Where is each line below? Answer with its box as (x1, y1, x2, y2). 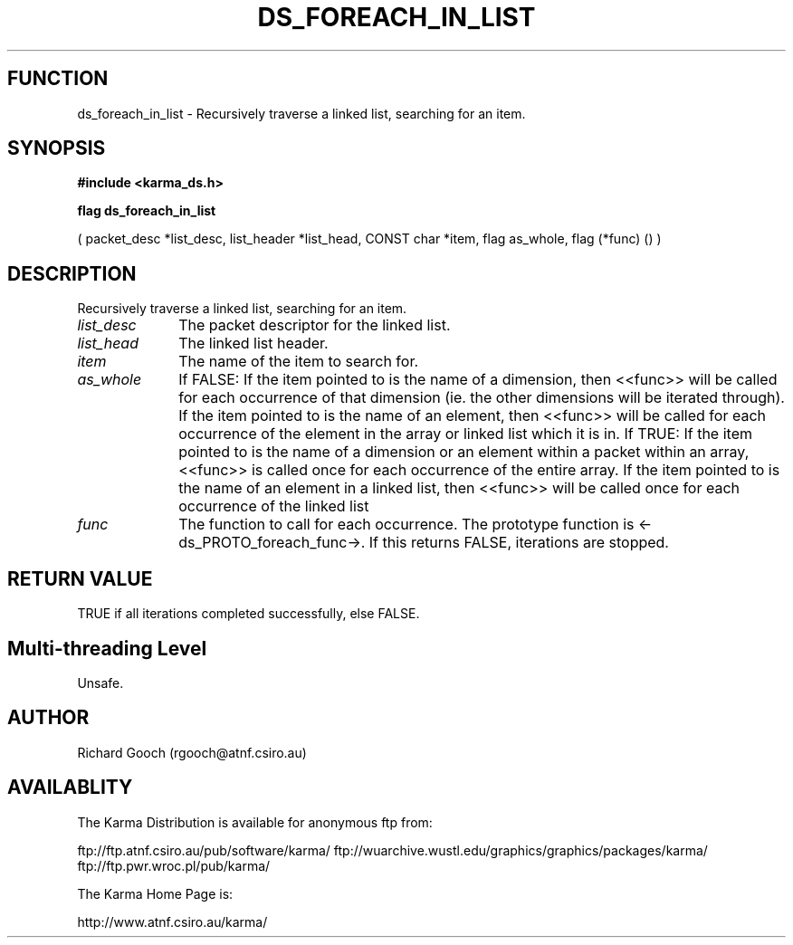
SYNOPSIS (7, 137, 106, 160)
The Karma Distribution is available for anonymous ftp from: (77, 814, 433, 830)
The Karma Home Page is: (77, 885, 234, 902)
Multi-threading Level (7, 636, 207, 660)
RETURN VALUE (7, 567, 153, 590)
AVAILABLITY (7, 776, 133, 799)
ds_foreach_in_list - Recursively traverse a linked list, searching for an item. (77, 105, 526, 121)
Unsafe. (77, 674, 124, 691)
